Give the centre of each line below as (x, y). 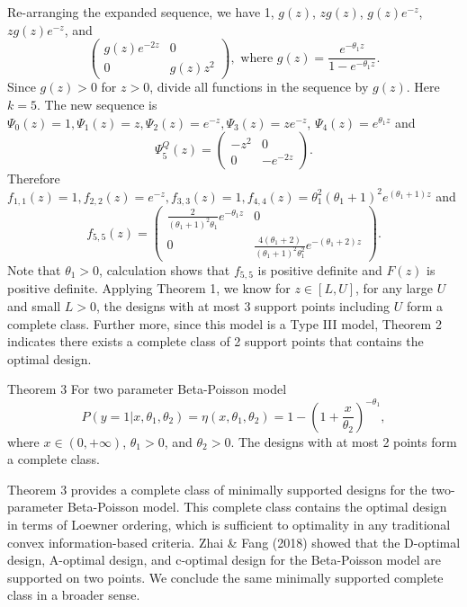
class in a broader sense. (74, 595)
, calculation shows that (165, 270)
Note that (34, 270)
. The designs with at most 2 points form (344, 441)
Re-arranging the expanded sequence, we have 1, (141, 12)
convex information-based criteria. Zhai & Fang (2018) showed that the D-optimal (234, 542)
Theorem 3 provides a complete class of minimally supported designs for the (217, 489)
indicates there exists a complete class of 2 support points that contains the (216, 341)
